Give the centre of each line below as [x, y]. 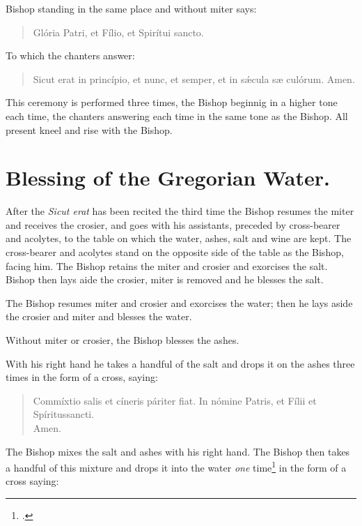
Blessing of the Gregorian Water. [168, 178]
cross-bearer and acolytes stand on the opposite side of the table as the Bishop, [175, 252]
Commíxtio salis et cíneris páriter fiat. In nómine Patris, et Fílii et [175, 400]
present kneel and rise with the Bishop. [89, 129]
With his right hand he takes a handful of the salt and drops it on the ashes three [180, 363]
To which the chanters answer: [70, 55]
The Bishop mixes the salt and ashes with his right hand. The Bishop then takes [178, 451]
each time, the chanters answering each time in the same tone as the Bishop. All [177, 115]
